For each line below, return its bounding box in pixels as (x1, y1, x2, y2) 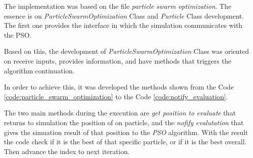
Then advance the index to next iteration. (4, 146, 130, 156)
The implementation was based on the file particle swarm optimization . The (4, 1, 231, 11)
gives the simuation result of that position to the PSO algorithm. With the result (4, 127, 248, 137)
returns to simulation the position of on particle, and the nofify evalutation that (4, 117, 244, 127)
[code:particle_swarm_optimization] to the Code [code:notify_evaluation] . (4, 91, 228, 101)
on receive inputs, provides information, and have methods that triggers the (4, 55, 231, 66)
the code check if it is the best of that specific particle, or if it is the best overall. (4, 136, 247, 147)
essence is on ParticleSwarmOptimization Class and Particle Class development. (4, 10, 244, 21)
